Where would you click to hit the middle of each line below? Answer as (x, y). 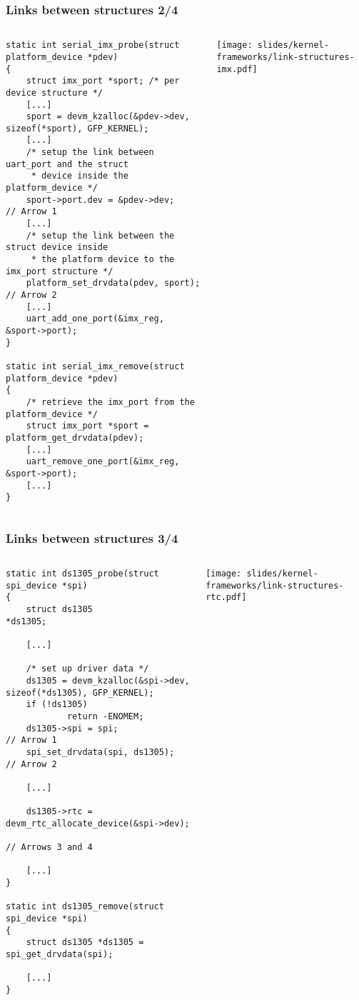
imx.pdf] (237, 69)
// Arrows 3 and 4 (49, 847)
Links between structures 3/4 (92, 537)
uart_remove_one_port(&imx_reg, (103, 462)
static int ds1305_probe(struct (82, 574)
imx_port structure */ (60, 271)
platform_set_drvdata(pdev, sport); (113, 283)
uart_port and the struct (67, 164)
